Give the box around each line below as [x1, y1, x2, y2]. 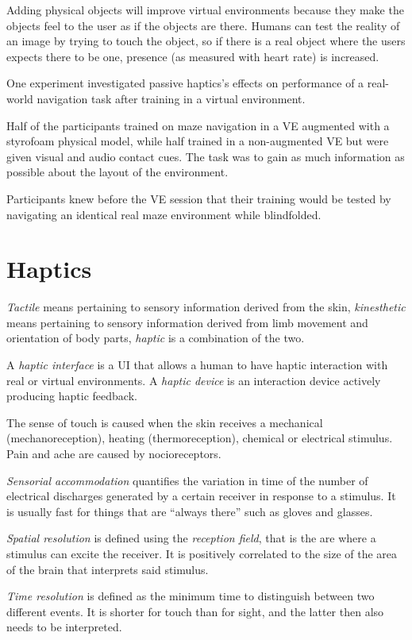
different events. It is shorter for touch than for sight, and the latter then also [6, 603, 384, 619]
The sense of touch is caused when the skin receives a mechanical [6, 414, 323, 430]
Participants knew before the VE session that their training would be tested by [6, 190, 391, 206]
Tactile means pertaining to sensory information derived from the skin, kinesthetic [6, 299, 406, 315]
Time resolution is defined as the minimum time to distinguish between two [6, 588, 375, 604]
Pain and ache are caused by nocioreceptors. [6, 445, 221, 461]
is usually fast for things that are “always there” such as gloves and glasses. [6, 503, 373, 519]
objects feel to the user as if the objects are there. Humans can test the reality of [6, 17, 400, 33]
